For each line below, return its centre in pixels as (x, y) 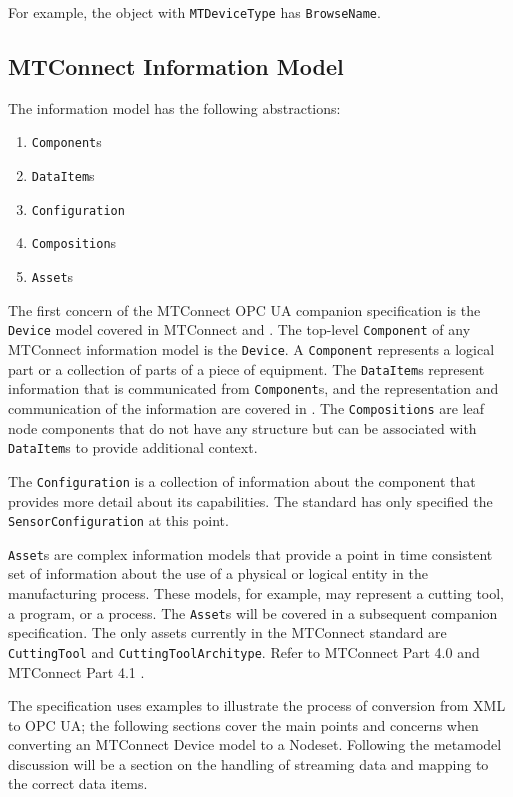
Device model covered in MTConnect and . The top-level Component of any (239, 329)
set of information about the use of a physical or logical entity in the (218, 573)
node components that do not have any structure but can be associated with (242, 427)
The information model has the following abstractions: (174, 107)
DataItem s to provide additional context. (133, 447)
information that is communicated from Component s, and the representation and (253, 388)
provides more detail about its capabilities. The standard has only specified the (250, 500)
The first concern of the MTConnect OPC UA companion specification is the (244, 309)
